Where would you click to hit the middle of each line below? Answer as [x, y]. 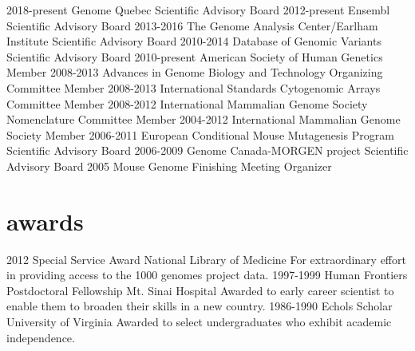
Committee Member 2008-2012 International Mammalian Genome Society [187, 103]
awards [45, 221]
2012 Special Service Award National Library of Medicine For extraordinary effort [206, 259]
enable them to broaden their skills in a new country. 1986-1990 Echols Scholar [200, 306]
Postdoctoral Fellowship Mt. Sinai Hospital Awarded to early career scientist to [200, 290]
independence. [41, 337]
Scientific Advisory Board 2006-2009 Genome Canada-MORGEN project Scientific [207, 150]
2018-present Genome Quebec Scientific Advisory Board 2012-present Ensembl [198, 10]
